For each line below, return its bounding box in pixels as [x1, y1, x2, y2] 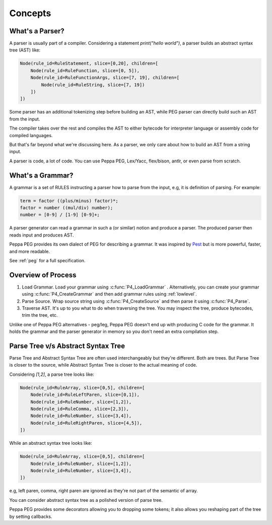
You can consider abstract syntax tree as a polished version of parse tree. [9, 497, 163, 503]
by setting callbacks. [9, 513, 52, 519]
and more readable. [9, 248, 50, 254]
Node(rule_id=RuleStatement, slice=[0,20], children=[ [20, 61, 158, 67]
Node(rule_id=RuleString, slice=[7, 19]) [41, 82, 145, 88]
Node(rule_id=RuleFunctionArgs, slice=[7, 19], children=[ [30, 75, 180, 81]
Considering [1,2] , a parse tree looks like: [9, 371, 95, 377]
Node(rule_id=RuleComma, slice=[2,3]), [30, 406, 129, 412]
